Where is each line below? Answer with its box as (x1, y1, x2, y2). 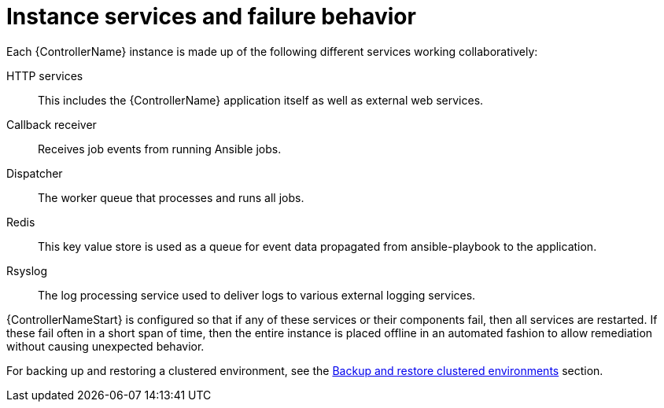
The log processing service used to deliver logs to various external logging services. (38, 288, 476, 302)
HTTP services (6, 68, 83, 83)
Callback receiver (6, 117, 97, 131)
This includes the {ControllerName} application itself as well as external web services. (38, 93, 484, 107)
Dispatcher (6, 166, 63, 180)
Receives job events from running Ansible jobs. (38, 142, 282, 156)
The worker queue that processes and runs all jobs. (38, 190, 304, 204)
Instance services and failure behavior (6, 3, 416, 30)
